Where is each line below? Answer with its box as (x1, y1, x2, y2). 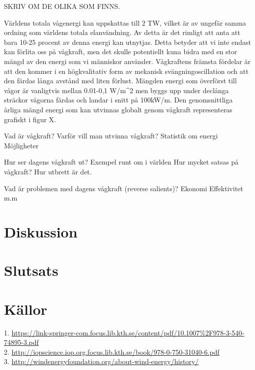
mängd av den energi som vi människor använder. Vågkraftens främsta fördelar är (4, 56, 251, 66)
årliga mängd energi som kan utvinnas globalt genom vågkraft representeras (4, 104, 232, 114)
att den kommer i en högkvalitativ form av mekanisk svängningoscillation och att (4, 66, 249, 76)
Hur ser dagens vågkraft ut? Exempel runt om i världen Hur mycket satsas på (4, 157, 239, 167)
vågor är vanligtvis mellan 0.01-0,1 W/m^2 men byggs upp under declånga (4, 85, 229, 95)
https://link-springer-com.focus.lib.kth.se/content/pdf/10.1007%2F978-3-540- (11, 327, 245, 337)
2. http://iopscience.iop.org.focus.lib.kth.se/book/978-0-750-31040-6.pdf (4, 346, 220, 357)
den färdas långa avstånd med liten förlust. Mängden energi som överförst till (4, 75, 237, 86)
